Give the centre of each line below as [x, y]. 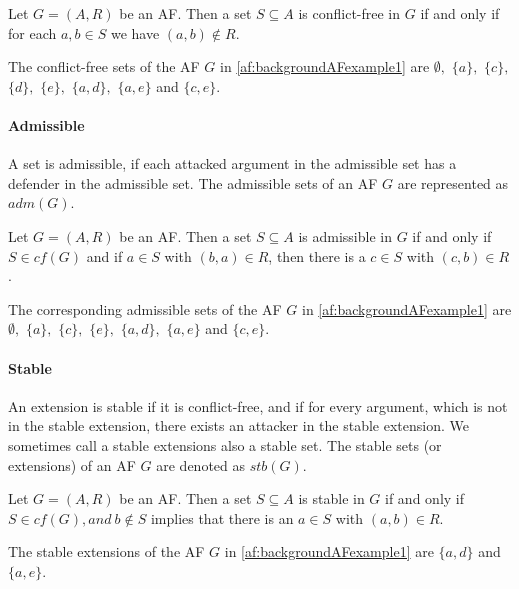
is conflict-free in [349, 13]
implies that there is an [222, 517]
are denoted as [201, 464]
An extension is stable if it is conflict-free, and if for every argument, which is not [258, 405]
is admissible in [345, 235]
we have [135, 32]
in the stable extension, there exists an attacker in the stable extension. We [238, 425]
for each [32, 32]
